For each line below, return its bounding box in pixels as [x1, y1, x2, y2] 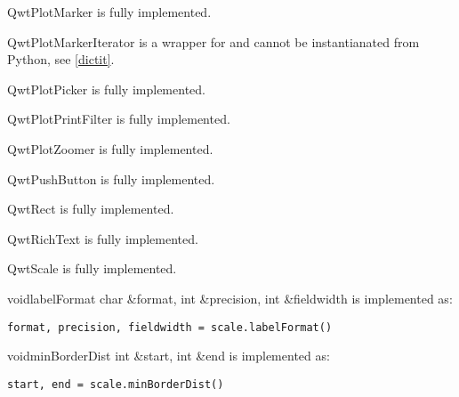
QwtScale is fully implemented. [7, 259, 177, 278]
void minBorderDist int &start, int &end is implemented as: [7, 346, 330, 365]
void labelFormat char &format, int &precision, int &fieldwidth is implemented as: [7, 288, 453, 307]
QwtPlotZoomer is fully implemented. [7, 139, 213, 158]
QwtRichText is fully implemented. [7, 229, 198, 247]
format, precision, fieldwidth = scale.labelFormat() [7, 320, 333, 334]
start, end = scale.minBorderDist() [7, 377, 224, 391]
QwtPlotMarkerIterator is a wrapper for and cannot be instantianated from [7, 32, 420, 51]
